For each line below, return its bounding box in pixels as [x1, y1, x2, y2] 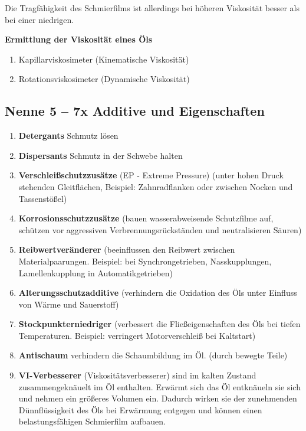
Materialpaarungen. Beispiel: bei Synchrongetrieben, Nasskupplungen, [18, 254, 272, 267]
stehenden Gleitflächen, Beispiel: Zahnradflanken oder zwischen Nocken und [18, 180, 293, 192]
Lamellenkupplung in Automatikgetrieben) [18, 266, 173, 279]
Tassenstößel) [18, 192, 67, 204]
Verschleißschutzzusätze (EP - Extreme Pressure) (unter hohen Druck [18, 169, 284, 181]
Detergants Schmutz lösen [18, 129, 119, 142]
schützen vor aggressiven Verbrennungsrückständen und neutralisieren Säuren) [18, 223, 302, 236]
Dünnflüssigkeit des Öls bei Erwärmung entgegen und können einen [18, 403, 262, 416]
